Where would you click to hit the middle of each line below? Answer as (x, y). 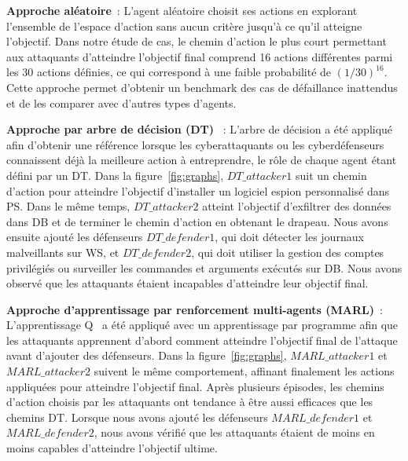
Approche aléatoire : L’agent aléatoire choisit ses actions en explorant (182, 10)
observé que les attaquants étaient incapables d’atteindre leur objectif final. (187, 283)
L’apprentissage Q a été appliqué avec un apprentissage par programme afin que (202, 325)
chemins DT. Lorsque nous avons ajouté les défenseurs (137, 417)
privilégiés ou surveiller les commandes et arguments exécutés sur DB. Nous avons (204, 267)
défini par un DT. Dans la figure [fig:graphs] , (115, 175)
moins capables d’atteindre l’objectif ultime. (112, 448)
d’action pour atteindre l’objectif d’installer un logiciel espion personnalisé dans (198, 190)
